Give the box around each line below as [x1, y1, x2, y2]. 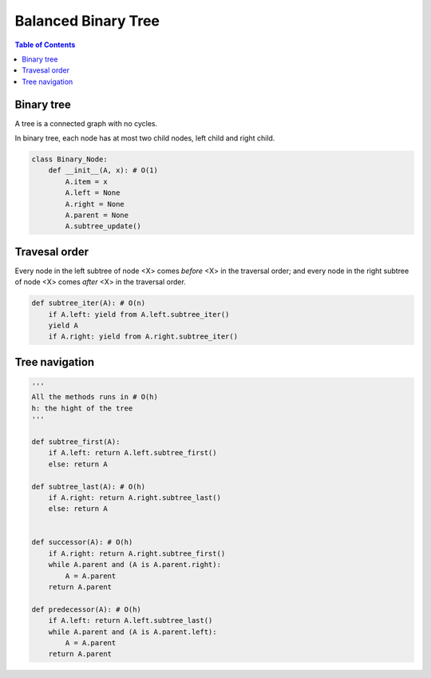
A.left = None [65, 188, 121, 197]
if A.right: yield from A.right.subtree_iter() [48, 332, 239, 341]
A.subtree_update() [65, 222, 141, 231]
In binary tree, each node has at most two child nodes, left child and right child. [14, 133, 275, 143]
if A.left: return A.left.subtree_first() [48, 448, 217, 458]
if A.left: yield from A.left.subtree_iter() [48, 310, 230, 319]
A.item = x [65, 176, 108, 186]
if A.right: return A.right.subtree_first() [48, 549, 226, 558]
